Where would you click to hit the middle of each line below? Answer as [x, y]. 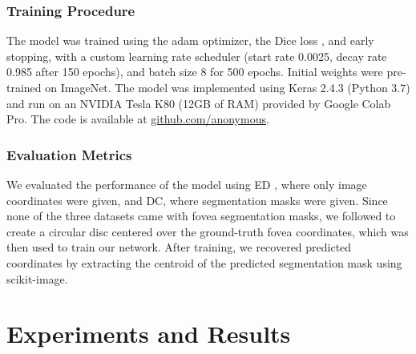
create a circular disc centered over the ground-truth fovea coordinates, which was [208, 231]
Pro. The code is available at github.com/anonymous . [138, 119]
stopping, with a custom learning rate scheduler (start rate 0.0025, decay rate [197, 56]
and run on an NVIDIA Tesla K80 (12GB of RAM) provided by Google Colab [199, 103]
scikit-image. [37, 278]
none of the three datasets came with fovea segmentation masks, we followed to [201, 216]
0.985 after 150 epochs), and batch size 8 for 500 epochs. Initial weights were [195, 72]
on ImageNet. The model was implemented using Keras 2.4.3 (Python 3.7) [228, 87]
